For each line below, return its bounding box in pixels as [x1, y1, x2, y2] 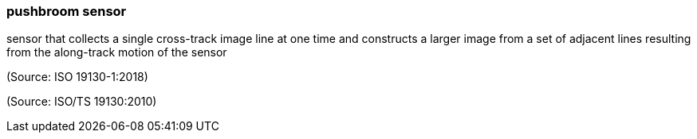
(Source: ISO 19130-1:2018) [6, 70, 148, 84]
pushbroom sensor [6, 3, 127, 19]
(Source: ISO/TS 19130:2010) [6, 95, 157, 109]
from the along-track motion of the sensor [6, 45, 227, 60]
